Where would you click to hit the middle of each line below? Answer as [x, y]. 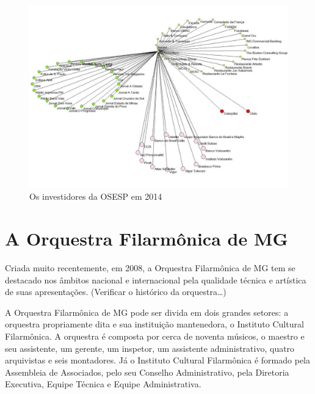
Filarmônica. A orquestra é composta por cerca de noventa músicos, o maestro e [155, 336]
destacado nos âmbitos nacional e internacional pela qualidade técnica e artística [156, 279]
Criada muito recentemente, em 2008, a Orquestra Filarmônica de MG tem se [150, 268]
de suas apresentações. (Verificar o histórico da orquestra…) [116, 292]
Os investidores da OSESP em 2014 [96, 196]
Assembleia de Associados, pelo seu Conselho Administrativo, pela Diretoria [147, 372]
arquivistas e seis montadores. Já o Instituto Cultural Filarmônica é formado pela [157, 360]
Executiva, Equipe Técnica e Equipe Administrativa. [103, 384]
